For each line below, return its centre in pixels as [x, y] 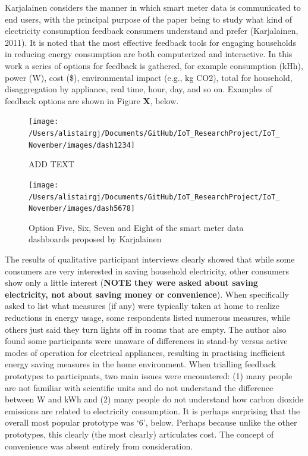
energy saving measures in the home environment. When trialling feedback [141, 364]
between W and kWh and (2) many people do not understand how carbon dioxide [154, 399]
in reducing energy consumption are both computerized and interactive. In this [149, 54]
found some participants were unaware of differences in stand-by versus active [146, 341]
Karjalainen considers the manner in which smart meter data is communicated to [153, 7]
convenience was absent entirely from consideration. [99, 446]
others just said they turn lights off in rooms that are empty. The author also [146, 329]
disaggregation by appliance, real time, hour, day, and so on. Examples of [139, 89]
